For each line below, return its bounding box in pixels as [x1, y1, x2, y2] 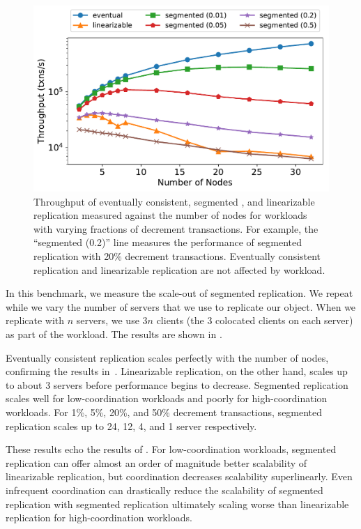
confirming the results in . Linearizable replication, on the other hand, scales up [6, 364, 348, 378]
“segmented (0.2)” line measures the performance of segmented [33, 235, 302, 250]
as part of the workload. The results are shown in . [6, 327, 222, 341]
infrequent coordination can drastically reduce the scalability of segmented [6, 482, 323, 497]
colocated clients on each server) [215, 313, 353, 328]
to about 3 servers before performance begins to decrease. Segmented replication [6, 377, 348, 392]
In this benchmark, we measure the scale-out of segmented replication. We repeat [6, 286, 353, 300]
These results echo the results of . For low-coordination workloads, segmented [6, 442, 337, 457]
